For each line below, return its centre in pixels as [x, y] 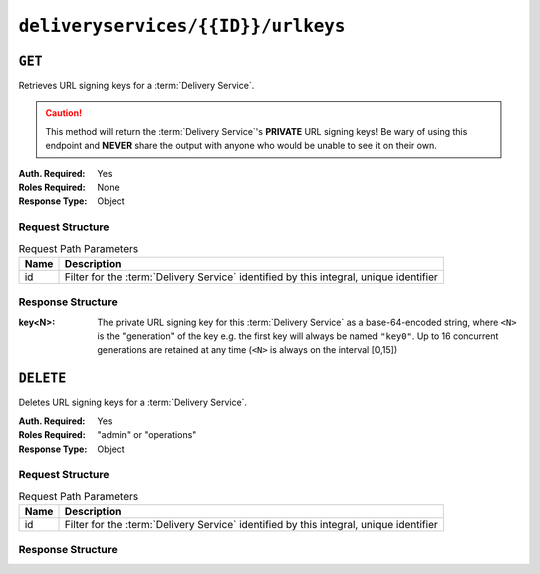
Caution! [64, 113]
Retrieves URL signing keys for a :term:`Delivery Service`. [136, 86]
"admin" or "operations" [147, 435]
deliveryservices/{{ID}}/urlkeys [182, 26]
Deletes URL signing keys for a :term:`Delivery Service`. [133, 402]
